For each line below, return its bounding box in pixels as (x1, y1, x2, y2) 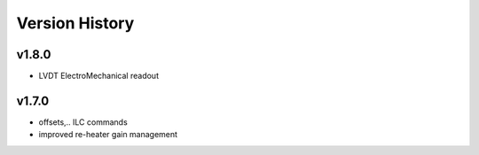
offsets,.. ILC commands (38, 116, 128, 128)
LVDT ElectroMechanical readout (38, 71, 160, 81)
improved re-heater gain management (38, 129, 177, 140)
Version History (16, 13, 135, 33)
